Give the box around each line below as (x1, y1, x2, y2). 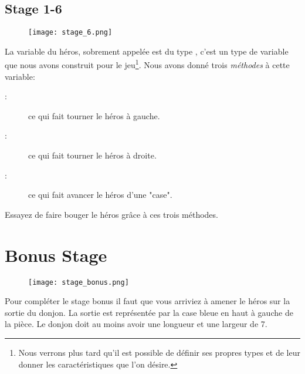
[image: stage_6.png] (28, 28, 113, 37)
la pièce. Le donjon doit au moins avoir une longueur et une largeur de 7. (5, 318, 267, 330)
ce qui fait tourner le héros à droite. (28, 149, 157, 161)
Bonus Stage (5, 242, 107, 267)
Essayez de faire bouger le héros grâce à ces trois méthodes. (5, 208, 218, 220)
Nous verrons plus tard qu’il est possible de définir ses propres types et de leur (18, 346, 300, 359)
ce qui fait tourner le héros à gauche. (28, 109, 160, 122)
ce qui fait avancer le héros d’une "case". (28, 188, 172, 201)
